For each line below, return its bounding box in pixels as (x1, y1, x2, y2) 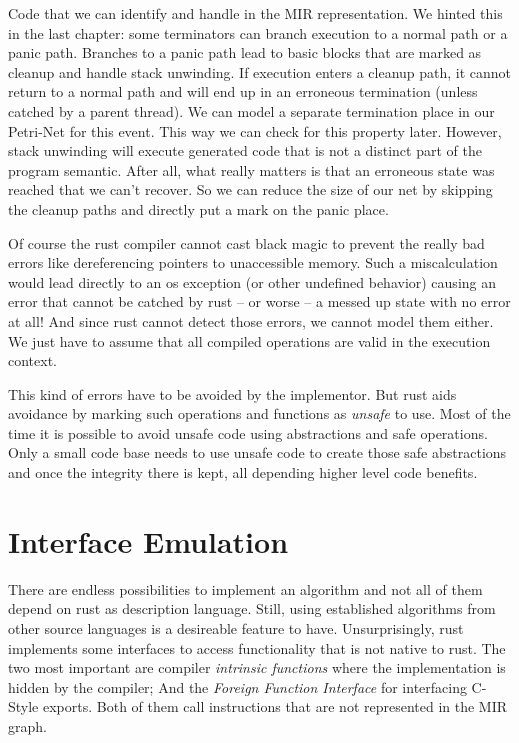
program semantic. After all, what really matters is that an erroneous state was (8, 159, 495, 180)
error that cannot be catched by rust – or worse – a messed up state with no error (8, 291, 511, 312)
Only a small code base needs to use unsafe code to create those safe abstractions (8, 442, 507, 463)
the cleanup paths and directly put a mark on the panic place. (8, 198, 389, 219)
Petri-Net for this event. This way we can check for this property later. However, (8, 120, 502, 141)
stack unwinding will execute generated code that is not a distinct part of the (8, 140, 482, 161)
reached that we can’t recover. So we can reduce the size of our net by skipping (8, 179, 493, 200)
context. (8, 350, 57, 371)
